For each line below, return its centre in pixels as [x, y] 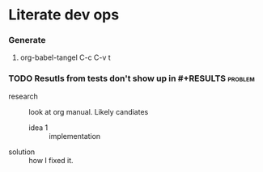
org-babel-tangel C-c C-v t [65, 57]
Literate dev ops [64, 15]
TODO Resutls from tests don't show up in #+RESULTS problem [131, 78]
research [23, 96]
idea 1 [38, 128]
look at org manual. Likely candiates [89, 111]
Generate [27, 40]
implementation [75, 136]
